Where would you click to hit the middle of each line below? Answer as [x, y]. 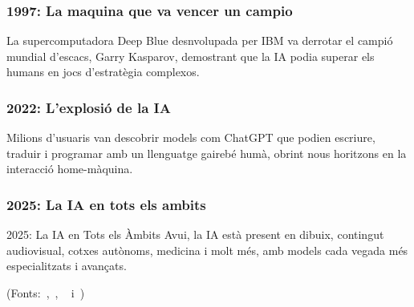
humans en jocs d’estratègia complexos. [103, 72]
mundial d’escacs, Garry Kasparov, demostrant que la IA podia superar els [191, 56]
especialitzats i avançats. [67, 266]
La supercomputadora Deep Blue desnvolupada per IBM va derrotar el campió [200, 40]
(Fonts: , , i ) [46, 293]
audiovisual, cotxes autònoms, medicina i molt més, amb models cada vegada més [207, 250]
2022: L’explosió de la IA [89, 107]
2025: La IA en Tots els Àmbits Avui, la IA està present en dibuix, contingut [195, 234]
